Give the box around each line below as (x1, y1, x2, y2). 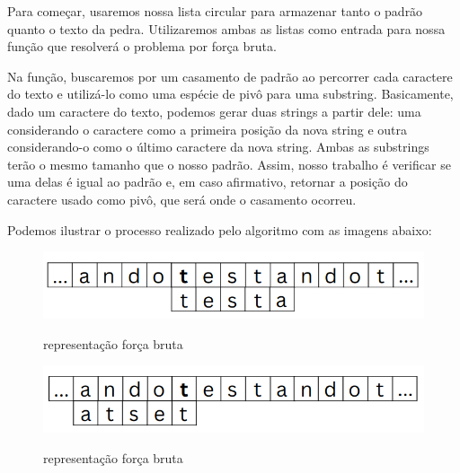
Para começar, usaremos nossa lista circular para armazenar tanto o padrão (7, 2, 423, 20)
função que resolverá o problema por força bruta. (7, 37, 277, 56)
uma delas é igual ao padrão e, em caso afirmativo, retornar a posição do (7, 172, 408, 191)
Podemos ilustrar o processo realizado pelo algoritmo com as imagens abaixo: (7, 220, 432, 239)
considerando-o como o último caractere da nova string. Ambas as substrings (7, 137, 429, 156)
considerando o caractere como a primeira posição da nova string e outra (7, 119, 407, 138)
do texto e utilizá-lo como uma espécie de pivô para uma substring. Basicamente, (7, 84, 454, 103)
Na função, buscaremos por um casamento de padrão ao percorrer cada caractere (7, 66, 453, 85)
